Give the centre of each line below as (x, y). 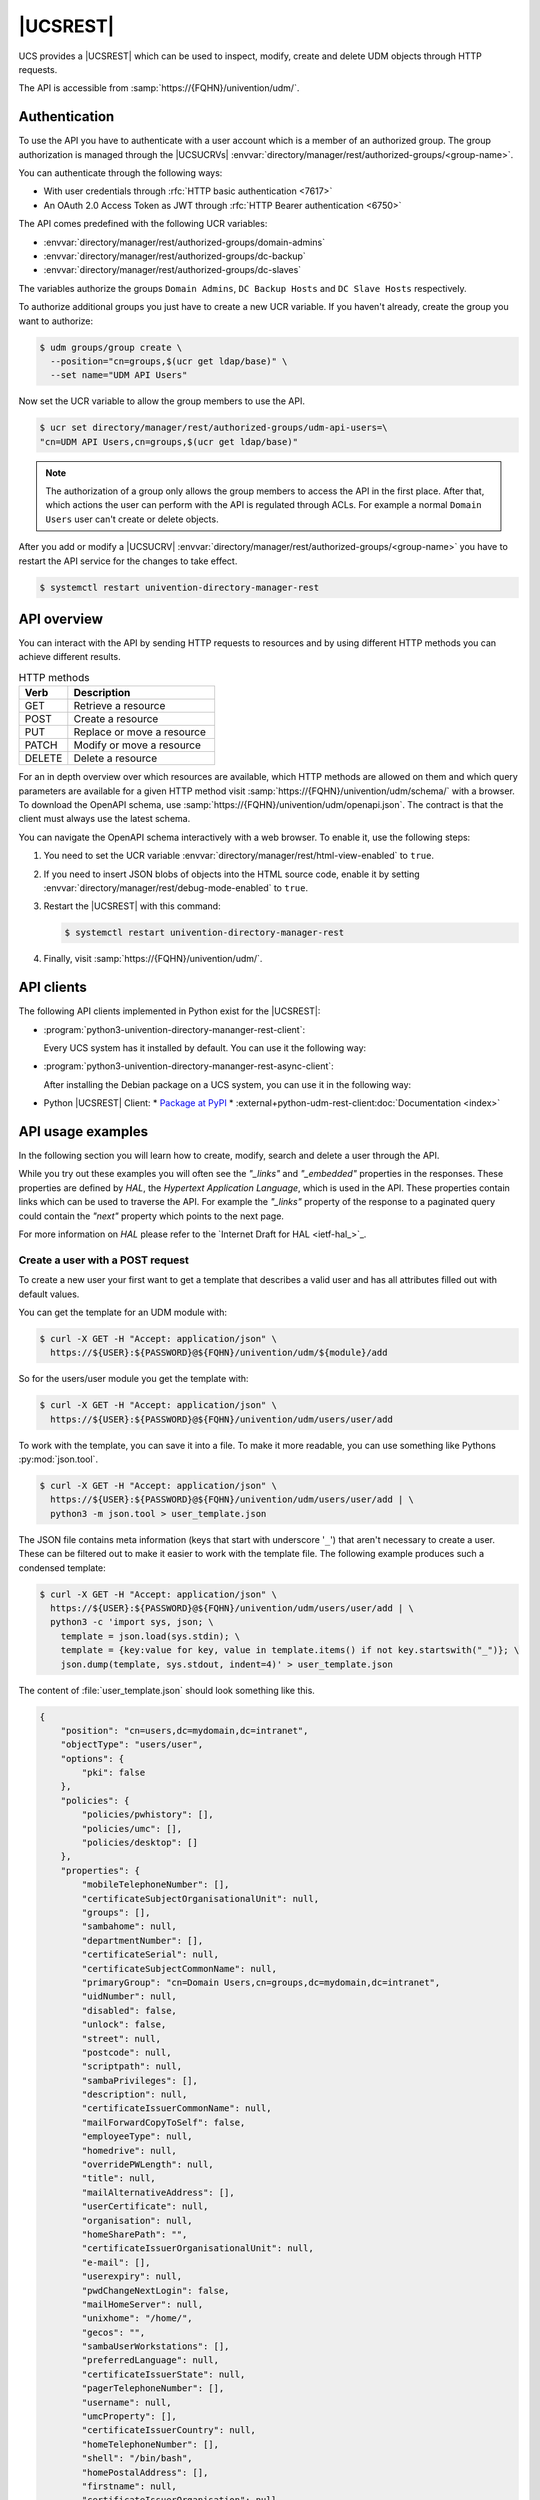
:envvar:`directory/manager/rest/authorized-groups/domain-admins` (184, 242)
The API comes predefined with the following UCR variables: (143, 224)
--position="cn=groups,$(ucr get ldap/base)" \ (169, 361)
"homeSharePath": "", (134, 2234)
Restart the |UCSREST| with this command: (132, 906)
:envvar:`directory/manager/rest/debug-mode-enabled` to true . (176, 887)
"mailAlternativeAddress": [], (158, 2192)
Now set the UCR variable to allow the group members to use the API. (161, 401)
